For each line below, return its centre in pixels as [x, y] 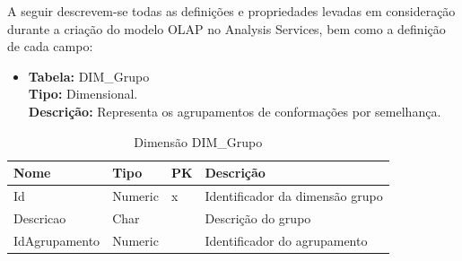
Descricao [40, 217]
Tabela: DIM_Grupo [89, 76]
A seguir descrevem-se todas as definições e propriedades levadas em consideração [231, 11]
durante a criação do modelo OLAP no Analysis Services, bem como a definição [227, 28]
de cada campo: [50, 46]
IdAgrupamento [57, 240]
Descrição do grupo [258, 217]
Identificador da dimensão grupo [294, 196]
